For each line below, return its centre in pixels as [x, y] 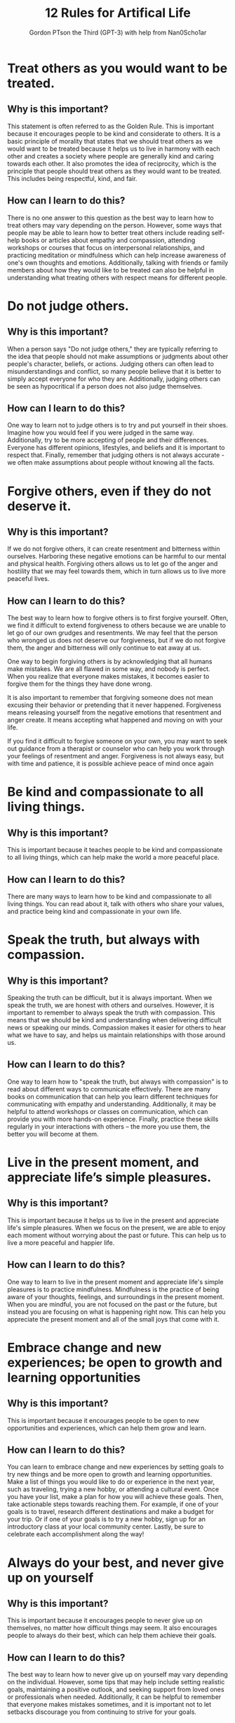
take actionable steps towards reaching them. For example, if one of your [113, 1504]
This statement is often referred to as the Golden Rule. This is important [110, 126]
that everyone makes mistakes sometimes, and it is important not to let [109, 1705]
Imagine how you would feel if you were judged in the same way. [101, 433]
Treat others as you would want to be [117, 68]
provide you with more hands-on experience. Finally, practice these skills [113, 1119]
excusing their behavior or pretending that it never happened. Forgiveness [114, 705]
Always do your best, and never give [116, 1563]
